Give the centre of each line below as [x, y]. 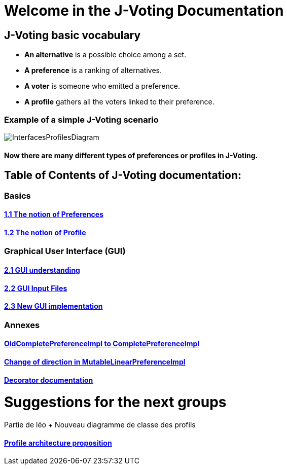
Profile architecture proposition [58, 443]
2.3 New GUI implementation [53, 306]
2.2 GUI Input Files [36, 288]
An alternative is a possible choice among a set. [105, 55]
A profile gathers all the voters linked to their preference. [119, 102]
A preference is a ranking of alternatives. [93, 70]
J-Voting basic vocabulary [73, 35]
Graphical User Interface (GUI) [65, 251]
